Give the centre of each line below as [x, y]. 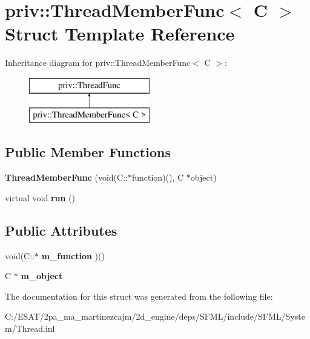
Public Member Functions [88, 152]
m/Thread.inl [30, 328]
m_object [42, 276]
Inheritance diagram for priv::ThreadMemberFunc [98, 63]
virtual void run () [40, 197]
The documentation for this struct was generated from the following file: [139, 296]
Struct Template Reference [120, 34]
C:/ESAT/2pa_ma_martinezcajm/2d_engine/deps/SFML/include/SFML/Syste [155, 316]
